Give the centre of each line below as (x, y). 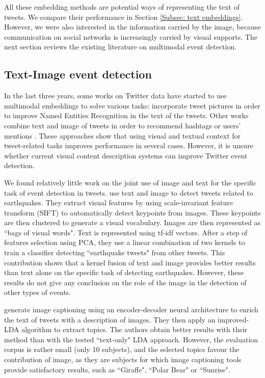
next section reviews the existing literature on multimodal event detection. (121, 47)
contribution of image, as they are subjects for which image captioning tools (123, 359)
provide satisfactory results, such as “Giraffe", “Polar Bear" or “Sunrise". (117, 369)
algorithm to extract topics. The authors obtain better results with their (135, 329)
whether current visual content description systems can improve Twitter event (126, 155)
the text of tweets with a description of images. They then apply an (110, 319)
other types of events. (38, 292)
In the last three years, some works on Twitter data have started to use (115, 96)
